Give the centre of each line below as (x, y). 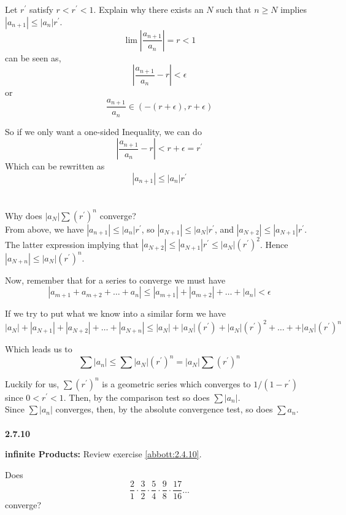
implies (294, 9)
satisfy (41, 9)
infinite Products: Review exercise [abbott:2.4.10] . (103, 454)
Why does (24, 215)
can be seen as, (33, 57)
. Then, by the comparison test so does (136, 397)
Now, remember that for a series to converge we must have (115, 280)
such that (234, 9)
